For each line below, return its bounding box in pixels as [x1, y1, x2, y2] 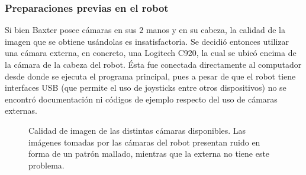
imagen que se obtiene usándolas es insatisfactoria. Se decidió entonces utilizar [5, 35, 289, 47]
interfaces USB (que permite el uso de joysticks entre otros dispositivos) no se [5, 81, 286, 94]
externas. [5, 104, 37, 117]
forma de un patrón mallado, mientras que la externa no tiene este [28, 147, 270, 160]
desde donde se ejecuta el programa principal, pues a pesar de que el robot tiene [5, 70, 296, 82]
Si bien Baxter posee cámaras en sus [5, 24, 137, 36]
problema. [28, 159, 65, 171]
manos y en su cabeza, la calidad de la [146, 24, 285, 36]
